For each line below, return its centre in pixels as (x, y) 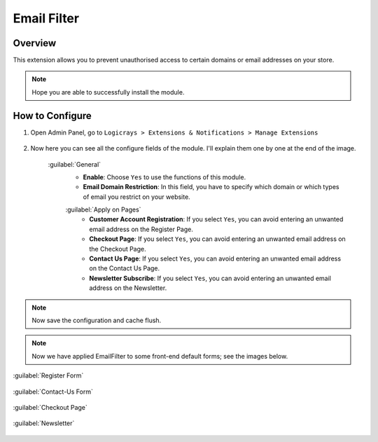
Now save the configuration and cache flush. (97, 320)
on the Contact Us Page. (125, 268)
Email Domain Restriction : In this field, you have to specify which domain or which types (211, 187)
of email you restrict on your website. (136, 197)
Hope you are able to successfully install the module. (108, 92)
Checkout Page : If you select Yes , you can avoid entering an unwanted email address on (217, 239)
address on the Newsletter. (128, 288)
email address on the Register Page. (141, 229)
